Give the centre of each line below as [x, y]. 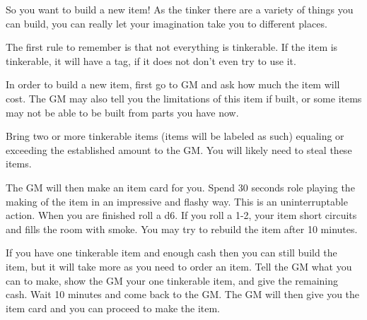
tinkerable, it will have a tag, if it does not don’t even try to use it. [151, 60]
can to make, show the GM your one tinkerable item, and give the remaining [172, 280]
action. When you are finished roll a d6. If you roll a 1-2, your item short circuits [181, 215]
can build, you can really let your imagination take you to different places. [167, 23]
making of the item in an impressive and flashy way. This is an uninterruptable [177, 201]
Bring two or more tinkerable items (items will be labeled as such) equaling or [175, 136]
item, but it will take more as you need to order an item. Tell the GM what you [179, 266]
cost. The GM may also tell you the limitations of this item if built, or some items [184, 98]
